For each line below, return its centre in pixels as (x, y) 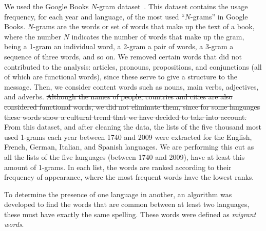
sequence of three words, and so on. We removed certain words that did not (123, 56)
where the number (33, 36)
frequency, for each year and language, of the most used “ (94, 16)
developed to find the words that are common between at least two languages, (127, 204)
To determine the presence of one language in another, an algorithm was (118, 194)
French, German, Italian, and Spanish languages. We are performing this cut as (129, 147)
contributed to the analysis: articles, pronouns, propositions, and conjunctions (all (133, 66)
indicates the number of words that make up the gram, (158, 36)
